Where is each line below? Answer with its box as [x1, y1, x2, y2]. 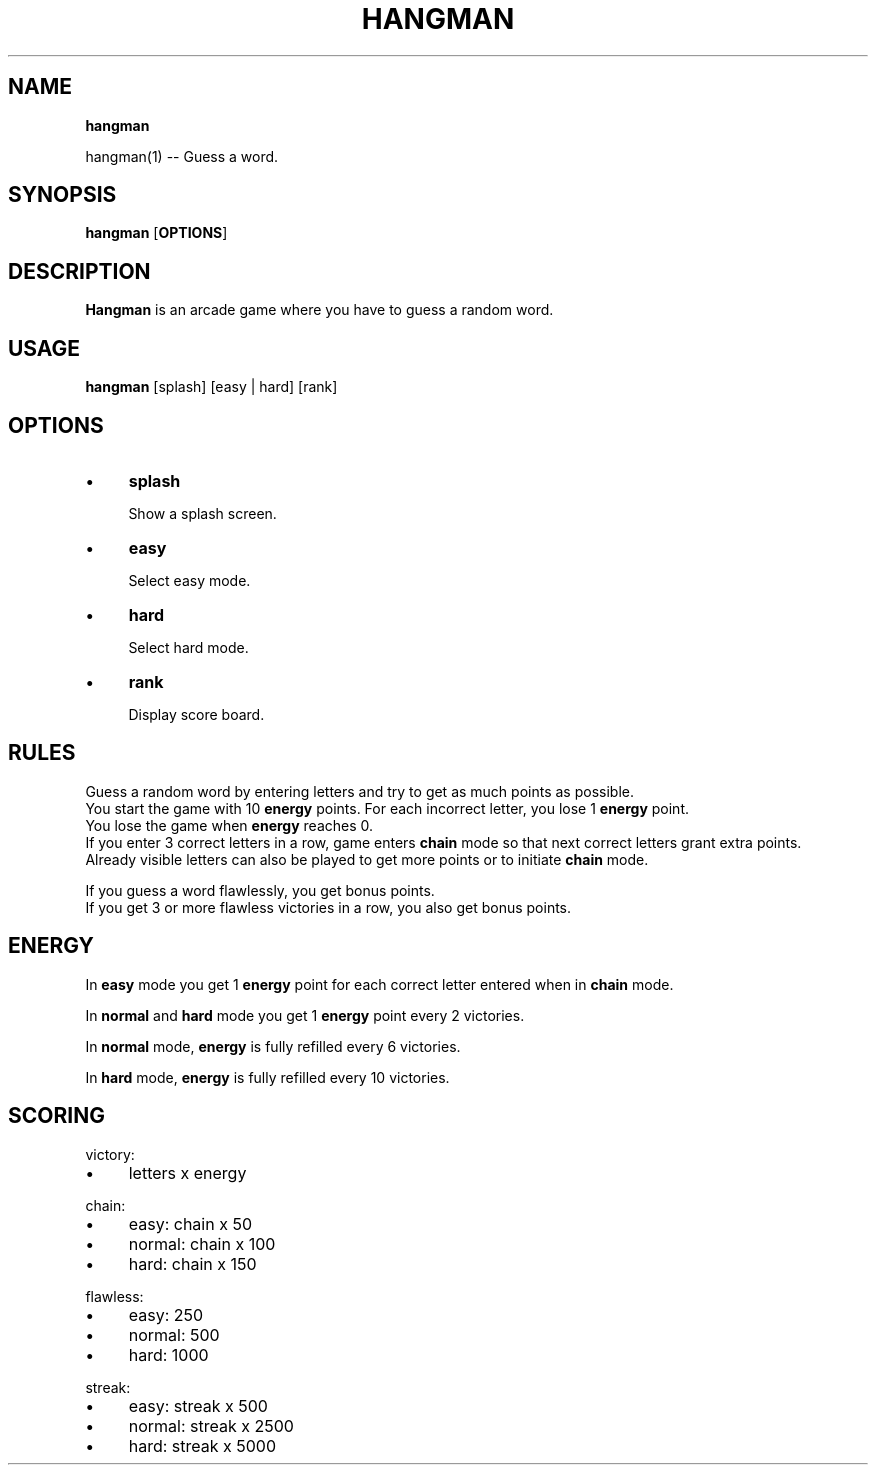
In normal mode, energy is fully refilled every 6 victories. [85, 1037, 461, 1055]
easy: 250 [128, 1304, 204, 1325]
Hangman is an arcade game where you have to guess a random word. [85, 301, 554, 319]
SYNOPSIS [8, 182, 117, 208]
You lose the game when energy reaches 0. [85, 816, 374, 834]
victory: [85, 1145, 135, 1163]
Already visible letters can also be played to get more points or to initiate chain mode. [85, 850, 649, 868]
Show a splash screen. [128, 504, 277, 522]
